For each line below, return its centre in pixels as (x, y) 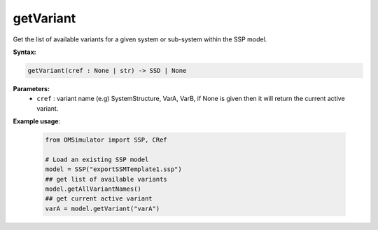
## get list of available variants (106, 179)
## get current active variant (99, 199)
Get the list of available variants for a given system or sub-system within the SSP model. (140, 39)
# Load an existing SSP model (97, 159)
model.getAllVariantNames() (93, 189)
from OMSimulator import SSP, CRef (106, 140)
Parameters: (31, 88)
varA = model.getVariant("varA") (103, 208)
